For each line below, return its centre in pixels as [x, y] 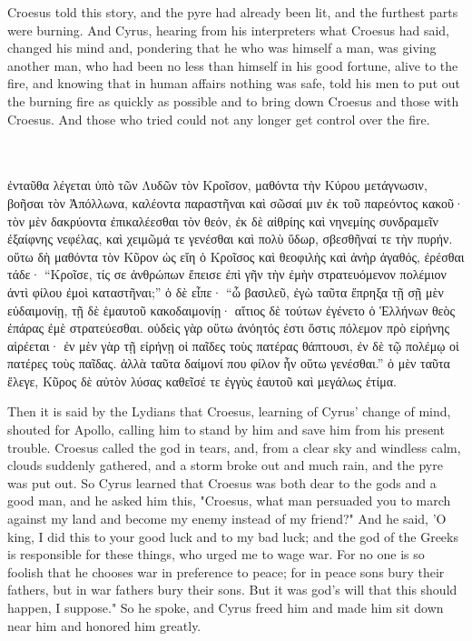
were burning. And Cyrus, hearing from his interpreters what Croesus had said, [228, 30]
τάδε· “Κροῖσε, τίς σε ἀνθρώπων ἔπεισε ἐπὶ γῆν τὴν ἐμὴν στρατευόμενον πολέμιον [227, 274]
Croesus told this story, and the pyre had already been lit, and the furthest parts [233, 12]
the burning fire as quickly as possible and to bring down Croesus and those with [233, 100]
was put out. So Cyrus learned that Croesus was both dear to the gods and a [222, 482]
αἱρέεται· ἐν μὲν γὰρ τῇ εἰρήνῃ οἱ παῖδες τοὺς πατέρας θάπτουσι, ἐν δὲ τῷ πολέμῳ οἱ [233, 345]
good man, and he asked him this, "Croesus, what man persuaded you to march [229, 501]
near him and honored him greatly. [104, 625]
